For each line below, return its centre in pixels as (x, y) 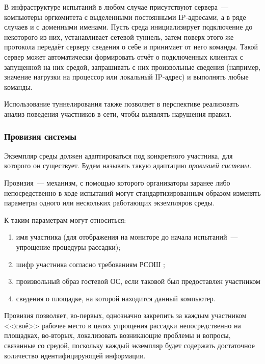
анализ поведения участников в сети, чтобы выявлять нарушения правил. (118, 113)
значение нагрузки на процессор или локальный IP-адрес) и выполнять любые (126, 77)
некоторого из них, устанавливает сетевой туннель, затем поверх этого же (119, 36)
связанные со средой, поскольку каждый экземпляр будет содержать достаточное (129, 345)
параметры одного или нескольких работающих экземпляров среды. (109, 203)
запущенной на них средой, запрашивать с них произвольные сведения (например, (132, 67)
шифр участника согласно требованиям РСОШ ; (90, 264)
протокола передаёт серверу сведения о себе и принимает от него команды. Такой (131, 47)
